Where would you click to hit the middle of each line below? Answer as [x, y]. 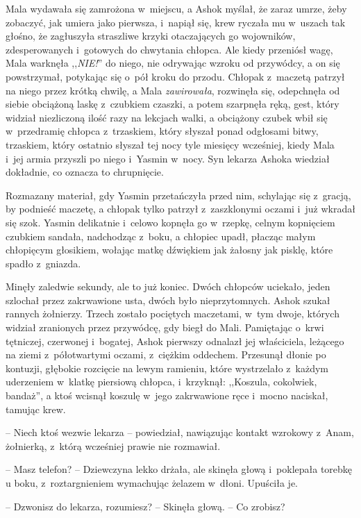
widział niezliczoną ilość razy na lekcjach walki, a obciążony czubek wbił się [167, 117]
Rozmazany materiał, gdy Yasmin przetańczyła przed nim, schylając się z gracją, [178, 195]
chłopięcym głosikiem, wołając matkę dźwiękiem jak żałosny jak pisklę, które [169, 250]
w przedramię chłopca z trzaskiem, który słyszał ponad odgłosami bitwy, [162, 131]
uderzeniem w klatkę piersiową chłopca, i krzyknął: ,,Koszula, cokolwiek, [161, 382]
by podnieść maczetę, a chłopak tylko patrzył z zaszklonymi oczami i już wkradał [180, 209]
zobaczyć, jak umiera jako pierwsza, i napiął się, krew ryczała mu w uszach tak [176, 22]
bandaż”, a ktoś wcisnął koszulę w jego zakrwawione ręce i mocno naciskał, [167, 395]
